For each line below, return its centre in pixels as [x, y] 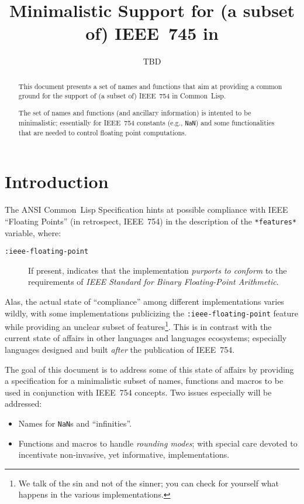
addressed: [23, 403]
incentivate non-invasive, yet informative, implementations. [124, 454]
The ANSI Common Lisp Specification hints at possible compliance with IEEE [146, 210]
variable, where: [33, 232]
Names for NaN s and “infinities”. [75, 423]
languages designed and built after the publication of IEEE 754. [120, 350]
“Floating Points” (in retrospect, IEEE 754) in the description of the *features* [151, 221]
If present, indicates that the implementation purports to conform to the [158, 270]
